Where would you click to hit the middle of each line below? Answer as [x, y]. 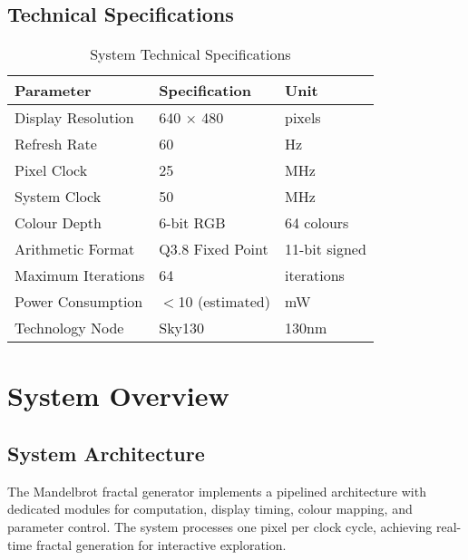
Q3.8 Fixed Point [214, 249]
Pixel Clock [51, 170]
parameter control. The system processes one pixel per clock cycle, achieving [220, 526]
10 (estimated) [224, 302]
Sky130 [182, 328]
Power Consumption [79, 302]
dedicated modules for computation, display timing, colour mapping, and [210, 509]
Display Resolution [74, 118]
